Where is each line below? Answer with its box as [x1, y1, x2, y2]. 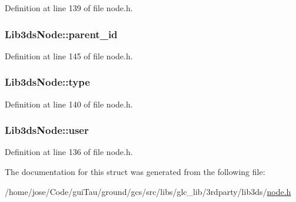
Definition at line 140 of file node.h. [5, 97, 133, 110]
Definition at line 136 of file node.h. [5, 146, 133, 158]
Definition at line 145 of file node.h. [5, 49, 133, 62]
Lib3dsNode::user [5, 123, 89, 137]
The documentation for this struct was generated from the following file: [5, 166, 265, 178]
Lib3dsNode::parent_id [5, 26, 118, 41]
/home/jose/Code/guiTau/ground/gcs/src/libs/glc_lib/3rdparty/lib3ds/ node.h [5, 185, 291, 197]
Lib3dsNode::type [5, 75, 90, 89]
